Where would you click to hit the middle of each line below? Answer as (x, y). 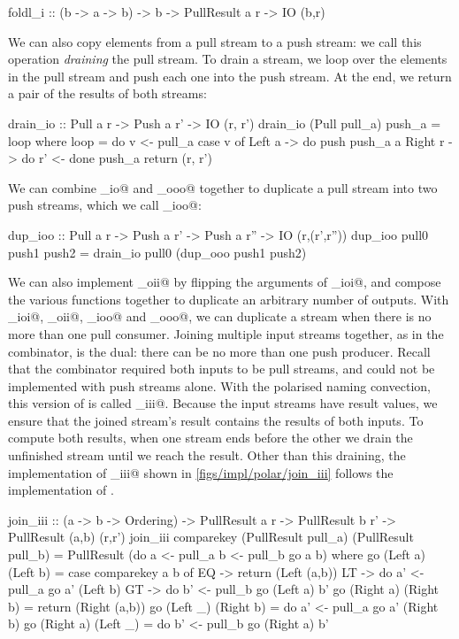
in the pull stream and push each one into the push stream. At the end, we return (230, 76)
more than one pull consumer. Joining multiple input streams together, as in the (226, 333)
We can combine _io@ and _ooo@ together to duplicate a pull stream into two (223, 187)
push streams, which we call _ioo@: (105, 205)
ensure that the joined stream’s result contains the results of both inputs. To (216, 420)
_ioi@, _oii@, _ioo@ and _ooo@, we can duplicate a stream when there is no (220, 316)
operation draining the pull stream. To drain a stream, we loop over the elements (228, 59)
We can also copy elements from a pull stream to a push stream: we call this (215, 41)
